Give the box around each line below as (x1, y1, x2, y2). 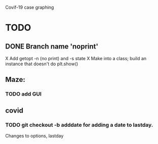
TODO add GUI (5, 90, 42, 98)
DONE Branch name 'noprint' (5, 42, 99, 51)
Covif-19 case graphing (5, 5, 54, 10)
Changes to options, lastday (5, 133, 64, 138)
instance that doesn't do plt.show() (5, 61, 78, 67)
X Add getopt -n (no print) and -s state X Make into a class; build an (5, 56, 147, 61)
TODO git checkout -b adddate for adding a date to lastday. (5, 121, 153, 128)
